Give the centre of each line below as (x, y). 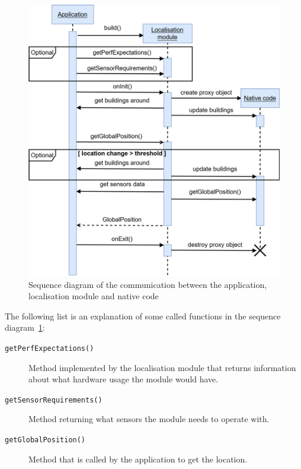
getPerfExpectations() (49, 348)
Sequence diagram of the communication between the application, (148, 284)
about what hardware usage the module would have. (124, 379)
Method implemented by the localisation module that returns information (162, 367)
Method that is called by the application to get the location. (138, 459)
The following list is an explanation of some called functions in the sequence (143, 316)
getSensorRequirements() (54, 400)
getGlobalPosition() (45, 440)
